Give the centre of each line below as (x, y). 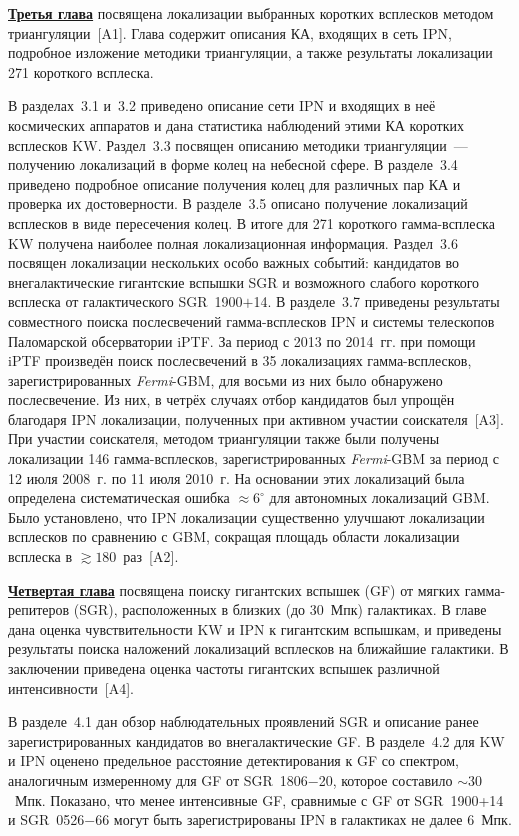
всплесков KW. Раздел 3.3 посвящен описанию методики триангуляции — (238, 144)
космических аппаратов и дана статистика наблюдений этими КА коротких (236, 124)
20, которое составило (385, 779)
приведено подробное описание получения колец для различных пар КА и (234, 183)
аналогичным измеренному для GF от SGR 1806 (158, 779)
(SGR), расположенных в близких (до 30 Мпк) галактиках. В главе (280, 609)
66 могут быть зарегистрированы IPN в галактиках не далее (279, 819)
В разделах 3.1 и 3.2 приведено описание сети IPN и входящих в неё (222, 105)
